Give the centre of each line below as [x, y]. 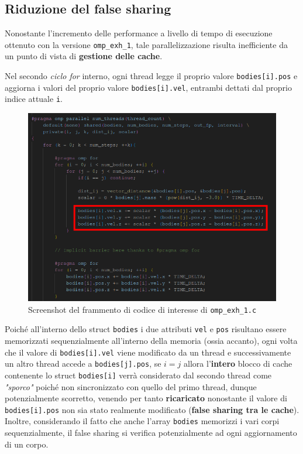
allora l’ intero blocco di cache [238, 363]
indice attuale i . [34, 99]
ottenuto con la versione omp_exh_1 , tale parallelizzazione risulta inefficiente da [146, 44]
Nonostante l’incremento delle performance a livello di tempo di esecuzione [139, 33]
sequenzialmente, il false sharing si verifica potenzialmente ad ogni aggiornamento [151, 433]
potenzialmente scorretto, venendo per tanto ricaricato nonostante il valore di [146, 398]
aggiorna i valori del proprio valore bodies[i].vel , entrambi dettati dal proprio [148, 87]
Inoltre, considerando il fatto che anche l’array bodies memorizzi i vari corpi [142, 421]
